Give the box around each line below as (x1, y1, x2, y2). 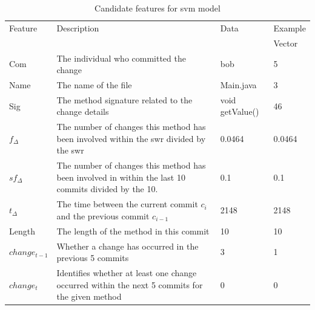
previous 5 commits (56, 251, 129, 264)
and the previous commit (56, 209, 150, 222)
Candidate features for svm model (94, 2, 220, 14)
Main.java (220, 78, 257, 91)
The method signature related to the (56, 93, 193, 106)
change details (56, 105, 109, 118)
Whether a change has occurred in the (56, 239, 199, 252)
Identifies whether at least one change (56, 266, 197, 279)
